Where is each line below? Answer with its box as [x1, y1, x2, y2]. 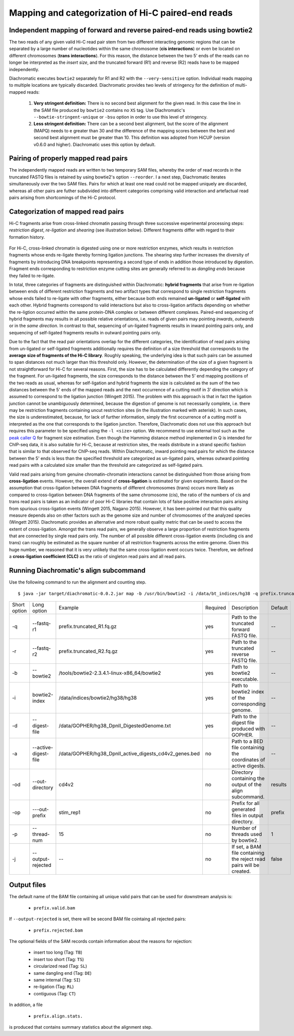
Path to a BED [231, 738, 264, 745]
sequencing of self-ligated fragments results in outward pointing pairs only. [9, 329, 161, 335]
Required [205, 604, 226, 611]
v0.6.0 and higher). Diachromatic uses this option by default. [33, 141, 156, 147]
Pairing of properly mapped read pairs [9, 154, 128, 163]
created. [231, 868, 251, 875]
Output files [9, 881, 47, 889]
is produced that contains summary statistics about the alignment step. [9, 1024, 153, 1030]
